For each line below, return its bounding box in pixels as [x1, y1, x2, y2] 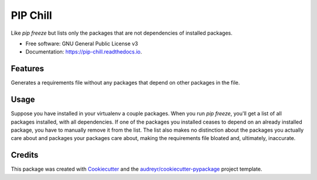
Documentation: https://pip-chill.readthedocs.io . [25, 48, 142, 55]
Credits [11, 150, 39, 160]
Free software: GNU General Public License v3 [25, 40, 139, 47]
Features [11, 64, 44, 74]
